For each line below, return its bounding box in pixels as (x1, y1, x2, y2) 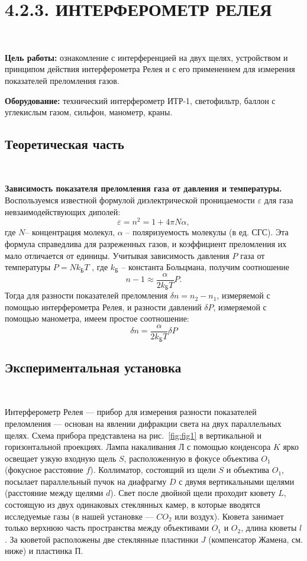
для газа (264, 194, 293, 206)
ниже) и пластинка (5, 544, 72, 557)
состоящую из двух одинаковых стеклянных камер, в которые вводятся (5, 498, 260, 511)
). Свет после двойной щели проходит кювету (110, 487, 276, 499)
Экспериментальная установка (5, 358, 182, 376)
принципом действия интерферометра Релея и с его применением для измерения (5, 63, 295, 75)
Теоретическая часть (5, 135, 124, 153)
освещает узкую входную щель (5, 452, 117, 464)
